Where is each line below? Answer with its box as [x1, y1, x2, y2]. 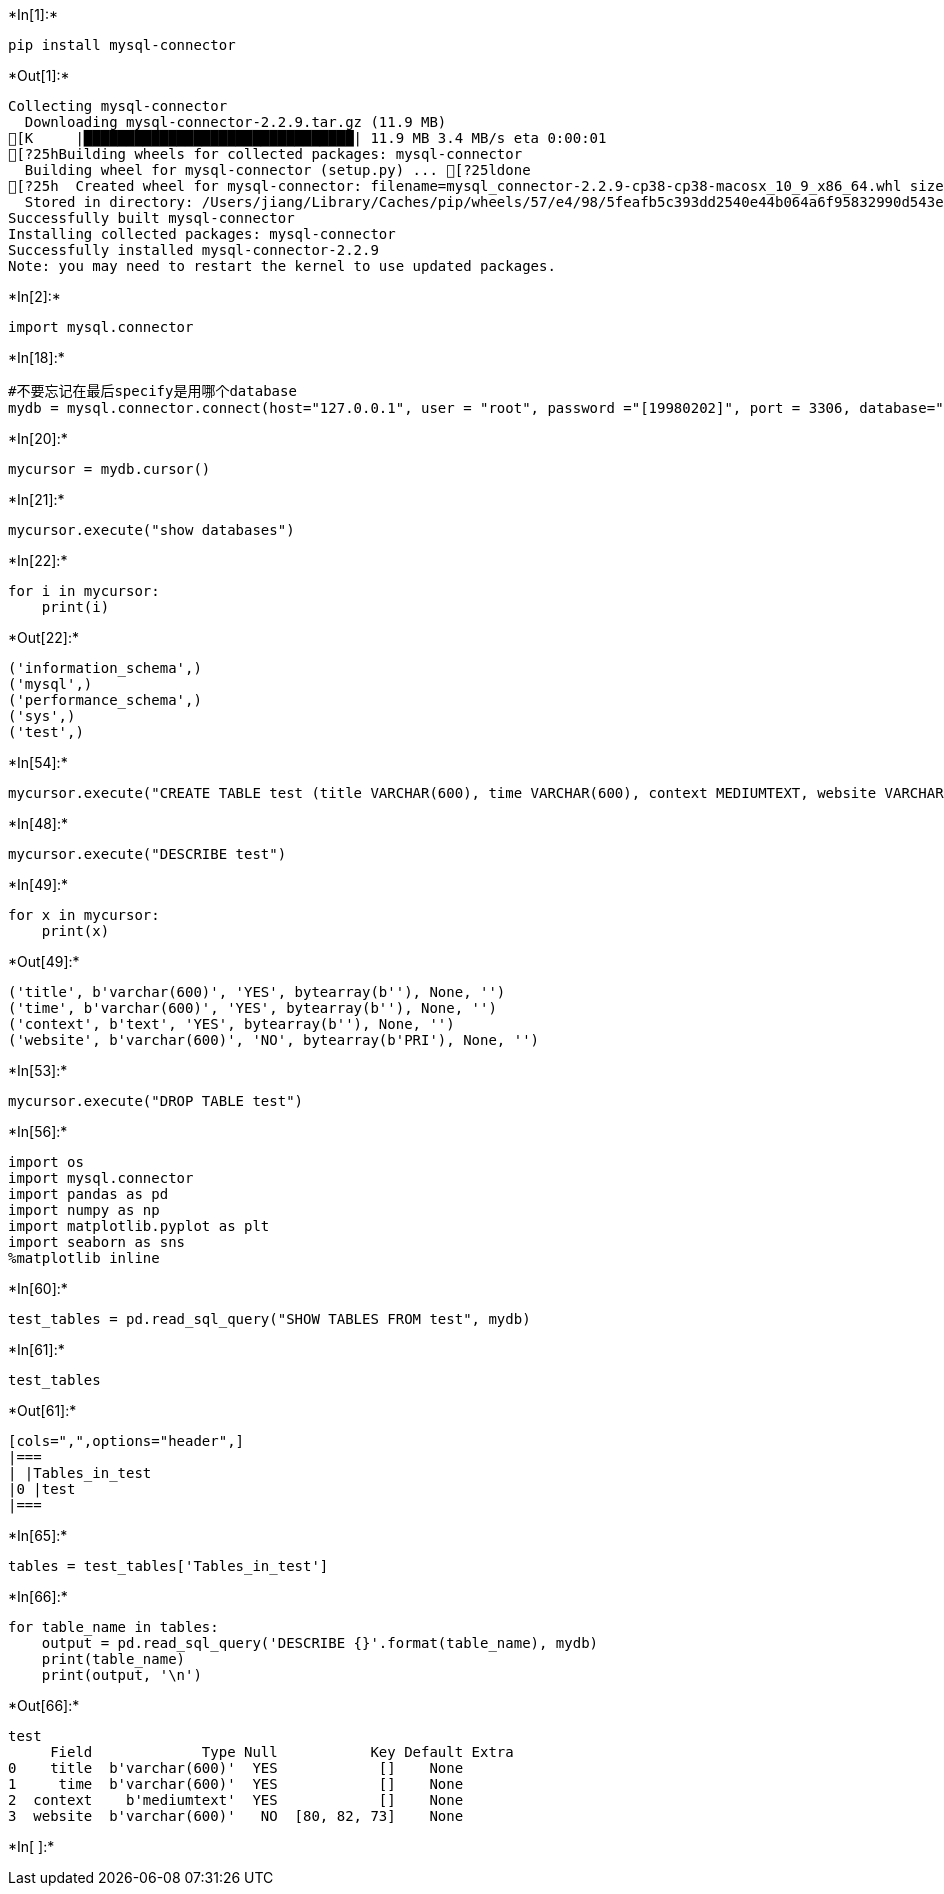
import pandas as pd [8, 1186, 169, 1202]
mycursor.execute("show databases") [8, 522, 295, 538]
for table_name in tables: [8, 1619, 219, 1635]
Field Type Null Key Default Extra [50, 1744, 514, 1760]
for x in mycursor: [8, 907, 160, 923]
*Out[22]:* [8, 629, 79, 646]
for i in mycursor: [8, 583, 160, 599]
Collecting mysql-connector [8, 98, 228, 114]
